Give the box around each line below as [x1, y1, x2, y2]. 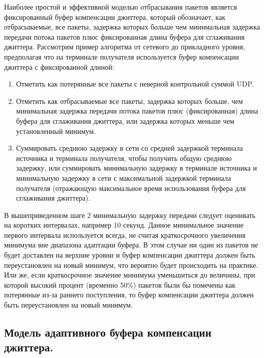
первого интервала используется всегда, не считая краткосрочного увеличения [4, 229, 246, 240]
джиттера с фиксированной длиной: [4, 61, 114, 72]
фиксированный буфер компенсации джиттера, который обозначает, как [4, 11, 226, 22]
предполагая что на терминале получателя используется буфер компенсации [4, 51, 239, 62]
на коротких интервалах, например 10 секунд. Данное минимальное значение [4, 219, 244, 230]
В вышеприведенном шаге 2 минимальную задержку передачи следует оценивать [4, 209, 255, 220]
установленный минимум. [16, 125, 96, 136]
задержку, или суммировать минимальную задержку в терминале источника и [16, 162, 257, 173]
